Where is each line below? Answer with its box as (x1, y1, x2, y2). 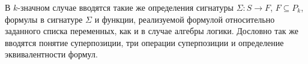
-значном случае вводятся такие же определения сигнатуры (17, 1, 234, 13)
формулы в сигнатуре (5, 13, 83, 25)
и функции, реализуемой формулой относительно (94, 13, 275, 25)
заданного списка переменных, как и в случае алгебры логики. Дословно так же (5, 25, 298, 37)
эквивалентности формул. (5, 48, 98, 60)
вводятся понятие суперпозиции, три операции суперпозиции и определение (5, 36, 284, 48)
